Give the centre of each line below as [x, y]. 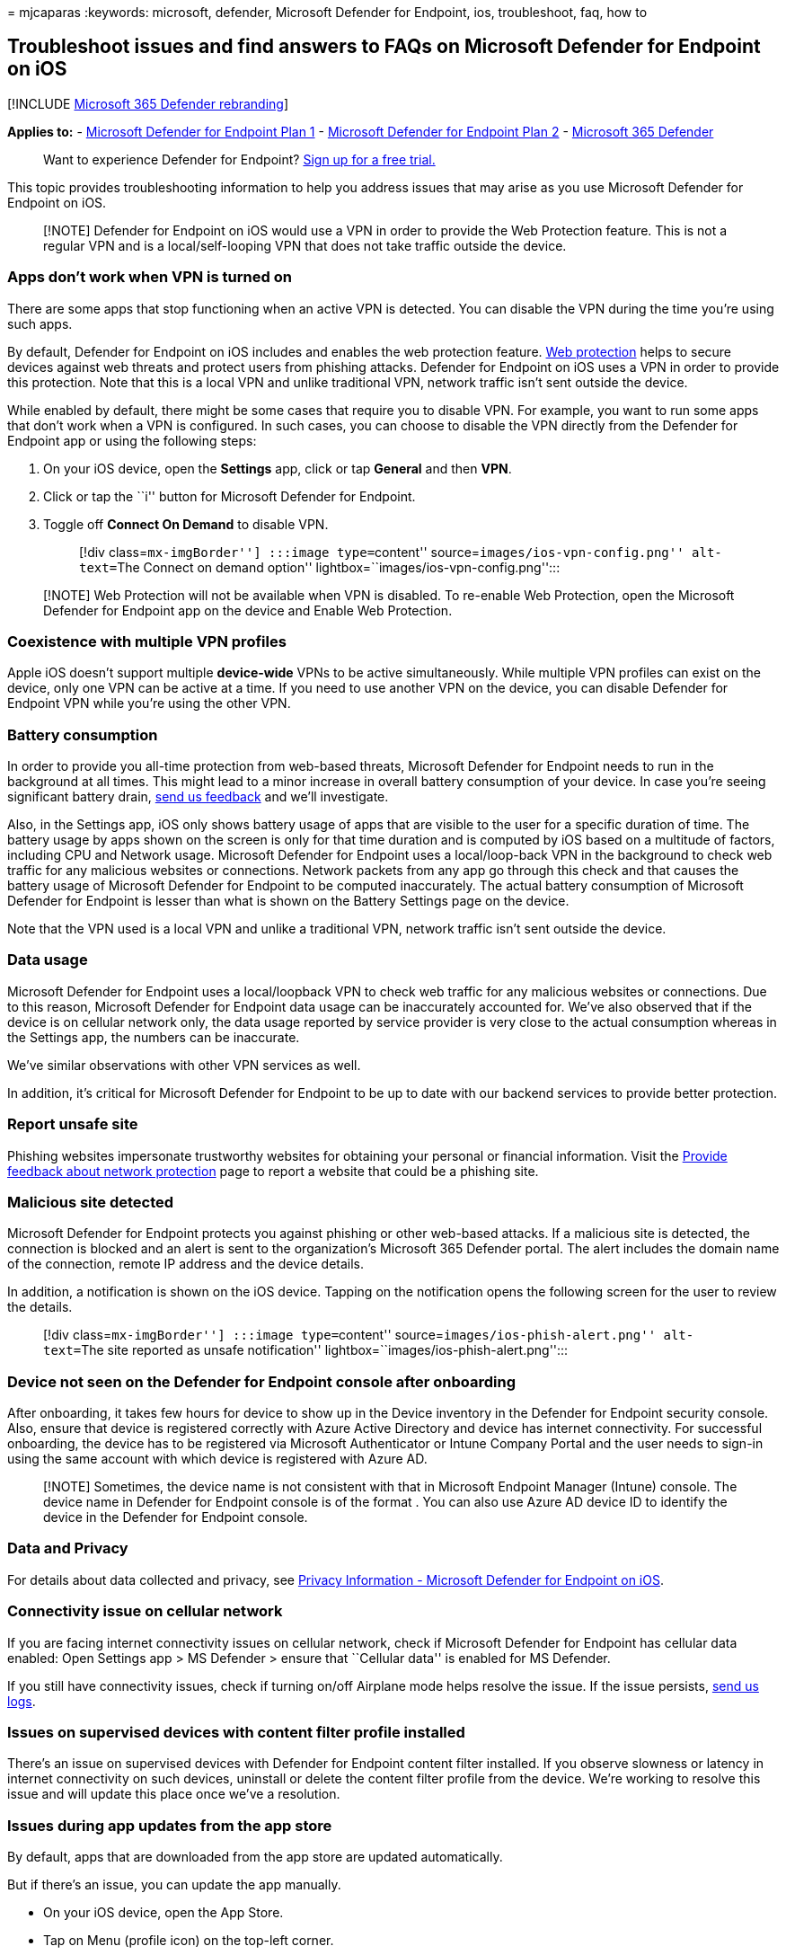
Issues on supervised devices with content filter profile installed [236, 1732]
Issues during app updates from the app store [170, 1825]
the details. [40, 1307]
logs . [22, 1701]
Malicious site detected [91, 1202]
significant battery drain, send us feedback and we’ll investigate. [198, 797]
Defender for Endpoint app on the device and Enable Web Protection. [248, 610]
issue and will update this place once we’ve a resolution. [174, 1794]
